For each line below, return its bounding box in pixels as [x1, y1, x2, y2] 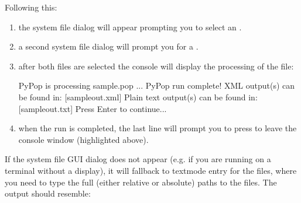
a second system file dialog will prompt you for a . [18, 40, 199, 52]
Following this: [5, 1, 57, 13]
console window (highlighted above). [18, 133, 149, 145]
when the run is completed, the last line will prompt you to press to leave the [18, 122, 297, 134]
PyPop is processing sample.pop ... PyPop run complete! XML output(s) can [18, 79, 295, 92]
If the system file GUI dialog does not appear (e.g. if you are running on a [5, 153, 271, 165]
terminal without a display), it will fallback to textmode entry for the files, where [5, 164, 297, 176]
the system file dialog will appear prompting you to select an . [18, 20, 242, 33]
